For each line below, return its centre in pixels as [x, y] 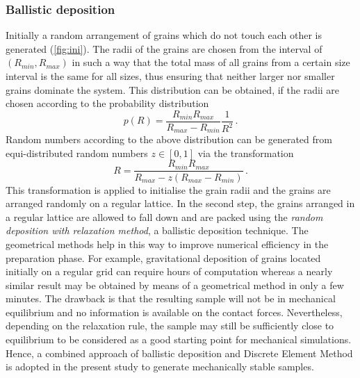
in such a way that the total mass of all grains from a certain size [211, 62]
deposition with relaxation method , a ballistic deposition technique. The [157, 230]
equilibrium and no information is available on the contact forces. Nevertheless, [174, 312]
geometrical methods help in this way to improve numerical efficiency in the [167, 244]
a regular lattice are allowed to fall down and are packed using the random [164, 216]
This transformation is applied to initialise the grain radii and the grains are [168, 189]
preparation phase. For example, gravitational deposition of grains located [163, 257]
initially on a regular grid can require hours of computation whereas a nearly [169, 271]
